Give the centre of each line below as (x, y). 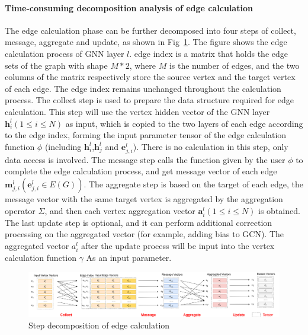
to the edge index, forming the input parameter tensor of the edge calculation (146, 135)
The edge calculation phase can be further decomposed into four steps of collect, (150, 30)
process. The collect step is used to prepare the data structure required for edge (150, 100)
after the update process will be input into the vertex (178, 246)
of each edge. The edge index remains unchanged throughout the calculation (143, 88)
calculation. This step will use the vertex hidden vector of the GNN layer (137, 111)
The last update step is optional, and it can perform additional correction (139, 222)
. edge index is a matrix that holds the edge (208, 53)
